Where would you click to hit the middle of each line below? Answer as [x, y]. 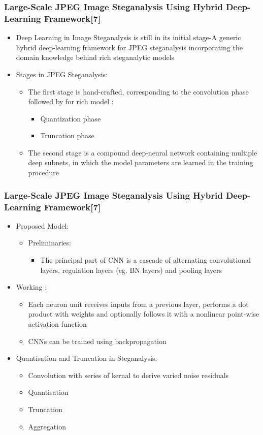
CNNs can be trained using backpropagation [97, 341]
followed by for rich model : [71, 101]
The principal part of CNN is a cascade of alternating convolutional [145, 260]
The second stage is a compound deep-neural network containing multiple [143, 152]
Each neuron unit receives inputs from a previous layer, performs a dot [138, 304]
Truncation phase [67, 135]
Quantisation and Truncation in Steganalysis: [87, 358]
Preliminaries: [50, 243]
